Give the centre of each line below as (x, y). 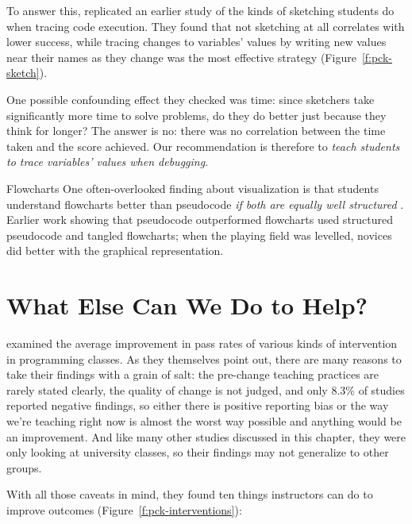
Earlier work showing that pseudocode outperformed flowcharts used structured (200, 220)
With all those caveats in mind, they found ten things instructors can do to (190, 494)
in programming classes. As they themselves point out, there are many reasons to (204, 358)
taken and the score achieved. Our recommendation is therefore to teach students (203, 146)
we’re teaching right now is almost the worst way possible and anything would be (204, 421)
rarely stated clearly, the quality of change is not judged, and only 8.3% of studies (206, 389)
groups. (24, 467)
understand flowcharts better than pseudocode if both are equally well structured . (205, 204)
